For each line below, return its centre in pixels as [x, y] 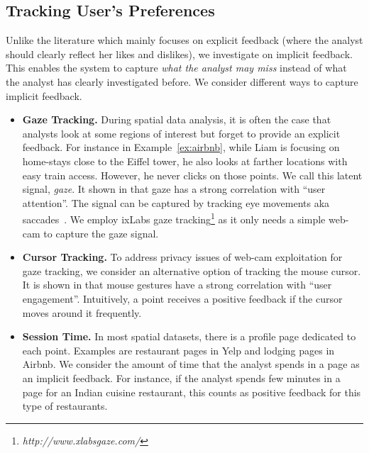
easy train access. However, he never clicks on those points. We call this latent [192, 175]
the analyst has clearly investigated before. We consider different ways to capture [182, 81]
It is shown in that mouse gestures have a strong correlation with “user [177, 285]
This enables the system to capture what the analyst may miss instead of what [176, 68]
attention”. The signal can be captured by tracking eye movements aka [176, 202]
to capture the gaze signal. [101, 233]
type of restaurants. [65, 406]
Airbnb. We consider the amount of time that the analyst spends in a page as [191, 364]
